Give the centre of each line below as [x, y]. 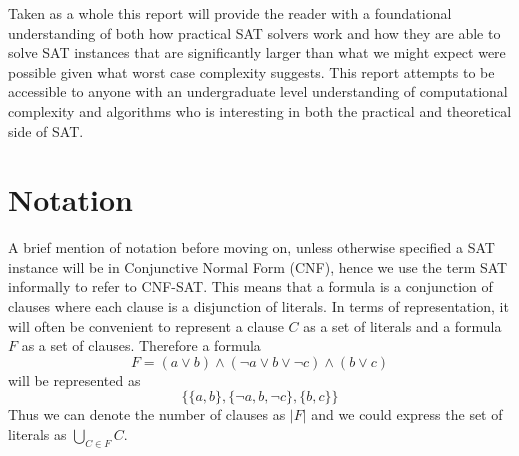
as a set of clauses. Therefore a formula [141, 345]
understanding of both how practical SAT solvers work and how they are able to [254, 32]
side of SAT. [46, 130]
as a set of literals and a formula [402, 325]
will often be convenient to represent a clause [146, 325]
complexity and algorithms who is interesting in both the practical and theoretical [260, 110]
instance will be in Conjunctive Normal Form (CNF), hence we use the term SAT [258, 266]
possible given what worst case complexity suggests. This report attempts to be [251, 71]
